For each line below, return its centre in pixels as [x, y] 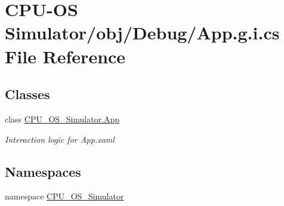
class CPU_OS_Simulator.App [62, 119]
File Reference [65, 56]
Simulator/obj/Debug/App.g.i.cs [142, 33]
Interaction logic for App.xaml [60, 139]
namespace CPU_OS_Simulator [64, 196]
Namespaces [43, 171]
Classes [27, 94]
